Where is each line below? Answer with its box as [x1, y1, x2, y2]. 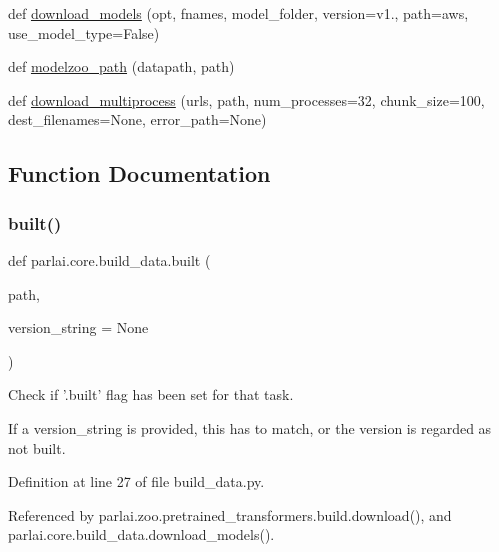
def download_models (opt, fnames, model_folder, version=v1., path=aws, [8, 3, 469, 23]
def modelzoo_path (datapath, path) [8, 56, 235, 77]
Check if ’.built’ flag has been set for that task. [8, 384, 294, 405]
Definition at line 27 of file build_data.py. [8, 471, 265, 492]
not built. [8, 437, 66, 458]
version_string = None [8, 317, 149, 338]
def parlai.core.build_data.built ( [8, 249, 211, 270]
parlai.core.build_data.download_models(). [8, 524, 275, 545]
